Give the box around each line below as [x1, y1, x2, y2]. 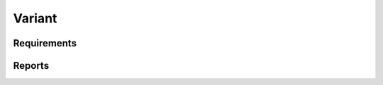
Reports [13, 60, 50, 72]
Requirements [13, 37, 77, 49]
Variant [13, 11, 57, 26]
